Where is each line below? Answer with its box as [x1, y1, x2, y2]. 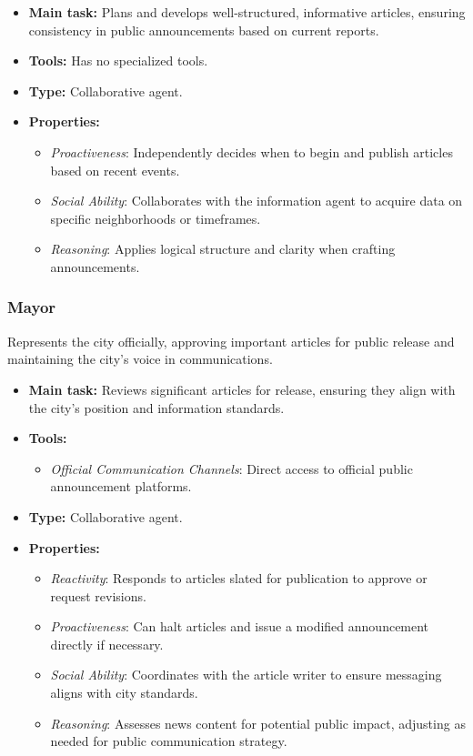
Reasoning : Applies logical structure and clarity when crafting [50, 239, 396, 258]
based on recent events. [50, 160, 180, 179]
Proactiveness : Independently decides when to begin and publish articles [50, 142, 453, 161]
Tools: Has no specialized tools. [28, 51, 208, 70]
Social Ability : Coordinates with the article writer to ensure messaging [50, 665, 442, 684]
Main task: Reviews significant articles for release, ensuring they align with [28, 379, 456, 398]
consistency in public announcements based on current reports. [28, 20, 379, 39]
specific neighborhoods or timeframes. [50, 208, 261, 227]
